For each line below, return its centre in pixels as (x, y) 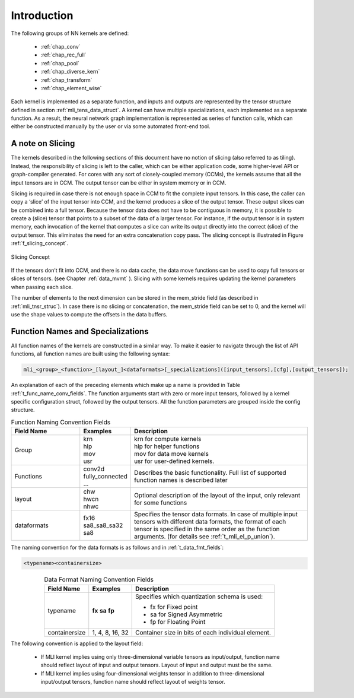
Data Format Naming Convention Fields (99, 580)
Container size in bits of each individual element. (203, 632)
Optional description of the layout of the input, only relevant (217, 496)
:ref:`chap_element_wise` (71, 88)
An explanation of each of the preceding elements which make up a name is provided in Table (125, 385)
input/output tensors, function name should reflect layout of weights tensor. (133, 682)
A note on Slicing (43, 143)
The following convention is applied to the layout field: (77, 643)
